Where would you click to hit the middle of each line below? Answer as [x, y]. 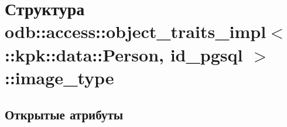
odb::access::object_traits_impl [136, 31]
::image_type [59, 77]
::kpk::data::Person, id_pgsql [124, 54]
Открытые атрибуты [64, 114]
